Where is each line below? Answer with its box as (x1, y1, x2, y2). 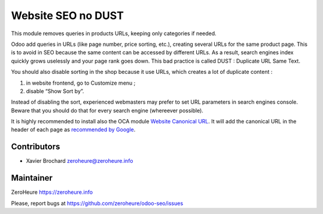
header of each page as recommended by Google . (11, 126, 136, 134)
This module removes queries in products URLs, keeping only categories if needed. (11, 30, 217, 37)
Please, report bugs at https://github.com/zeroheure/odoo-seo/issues (11, 200, 184, 207)
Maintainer (11, 173, 53, 183)
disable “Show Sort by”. (26, 87, 84, 95)
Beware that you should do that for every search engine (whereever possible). (11, 107, 203, 114)
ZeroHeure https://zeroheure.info (11, 188, 93, 196)
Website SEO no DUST (11, 9, 124, 22)
